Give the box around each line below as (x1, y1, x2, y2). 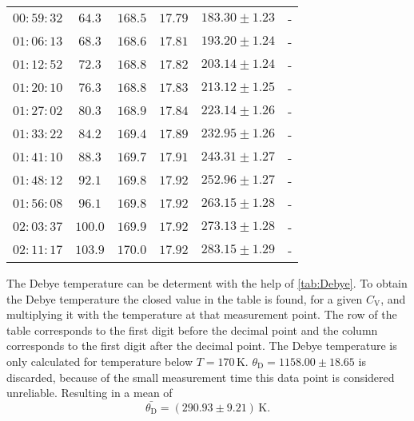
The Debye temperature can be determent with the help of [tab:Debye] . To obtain (6, 275, 408, 291)
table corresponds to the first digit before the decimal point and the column (6, 321, 378, 338)
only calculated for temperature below (6, 352, 193, 369)
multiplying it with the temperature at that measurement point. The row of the (6, 306, 397, 323)
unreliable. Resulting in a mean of (6, 384, 173, 401)
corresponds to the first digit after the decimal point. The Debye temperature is (6, 337, 397, 354)
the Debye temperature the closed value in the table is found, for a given (6, 290, 363, 307)
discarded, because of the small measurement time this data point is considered (6, 368, 395, 385)
